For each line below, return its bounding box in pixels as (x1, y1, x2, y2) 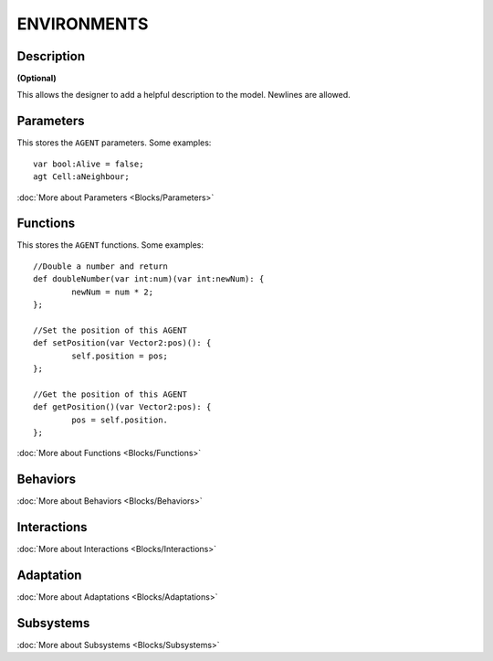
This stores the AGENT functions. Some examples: (16, 240, 205, 251)
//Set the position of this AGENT (33, 325, 187, 336)
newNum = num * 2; (71, 286, 154, 297)
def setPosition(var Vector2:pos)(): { (33, 338, 212, 348)
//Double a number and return (33, 261, 169, 272)
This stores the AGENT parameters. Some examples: (16, 137, 212, 148)
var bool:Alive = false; (33, 158, 144, 169)
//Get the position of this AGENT (33, 389, 187, 400)
